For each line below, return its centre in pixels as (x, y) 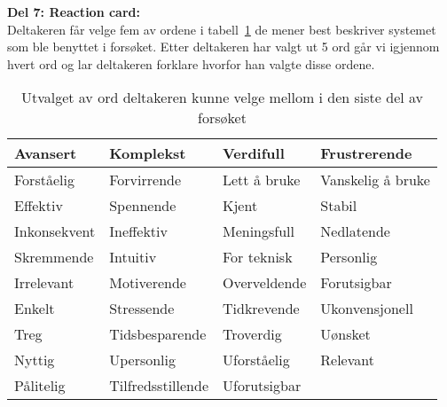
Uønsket (345, 334)
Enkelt (35, 309)
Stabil (339, 206)
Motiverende (148, 283)
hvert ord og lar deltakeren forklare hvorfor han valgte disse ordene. (191, 63)
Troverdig (252, 334)
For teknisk (258, 257)
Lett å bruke (262, 180)
